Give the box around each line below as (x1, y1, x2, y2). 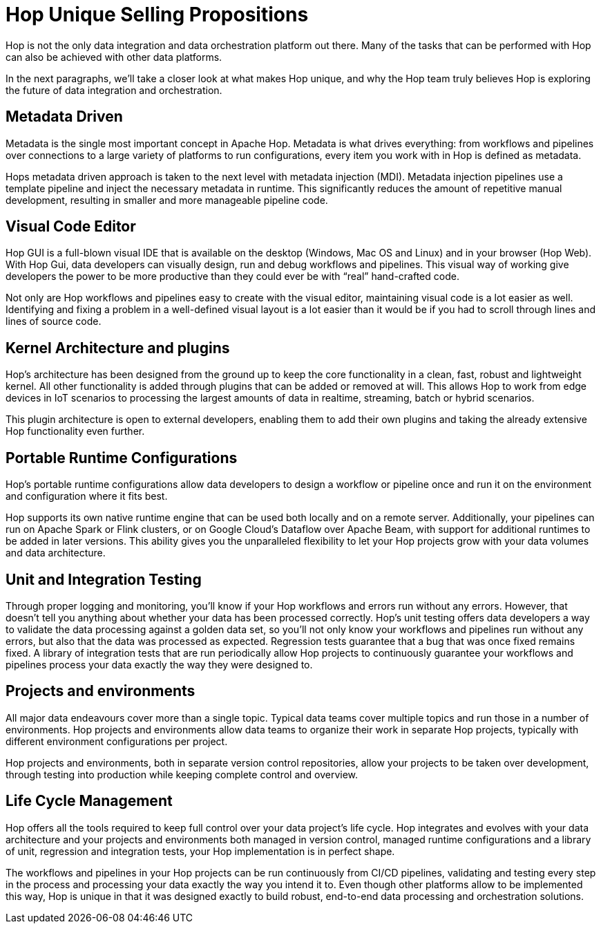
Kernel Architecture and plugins (6, 339, 230, 357)
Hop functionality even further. (6, 425, 145, 438)
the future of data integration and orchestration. (6, 84, 222, 96)
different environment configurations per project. (6, 735, 228, 747)
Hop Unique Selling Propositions (6, 3, 309, 26)
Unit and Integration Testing (6, 570, 202, 588)
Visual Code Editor (6, 218, 136, 236)
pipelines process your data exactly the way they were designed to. (6, 658, 313, 670)
